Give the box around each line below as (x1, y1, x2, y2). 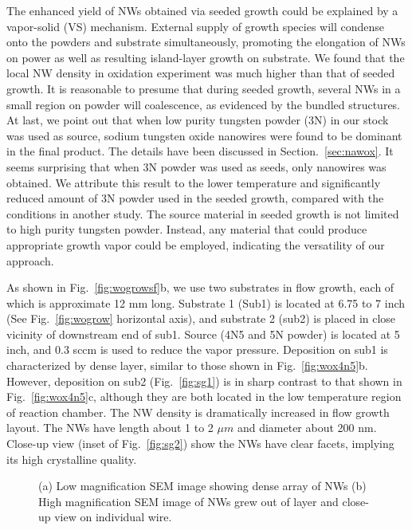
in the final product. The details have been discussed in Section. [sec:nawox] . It (6, 143, 394, 159)
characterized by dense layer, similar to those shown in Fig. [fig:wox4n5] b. (6, 357, 368, 374)
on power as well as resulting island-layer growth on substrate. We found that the (6, 49, 405, 65)
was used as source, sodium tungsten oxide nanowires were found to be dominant (6, 127, 402, 143)
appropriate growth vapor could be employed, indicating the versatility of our (6, 236, 385, 253)
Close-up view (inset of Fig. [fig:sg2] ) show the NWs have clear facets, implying (6, 435, 394, 452)
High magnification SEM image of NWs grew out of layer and (38, 493, 339, 509)
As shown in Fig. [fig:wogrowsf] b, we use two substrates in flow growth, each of (6, 279, 394, 296)
